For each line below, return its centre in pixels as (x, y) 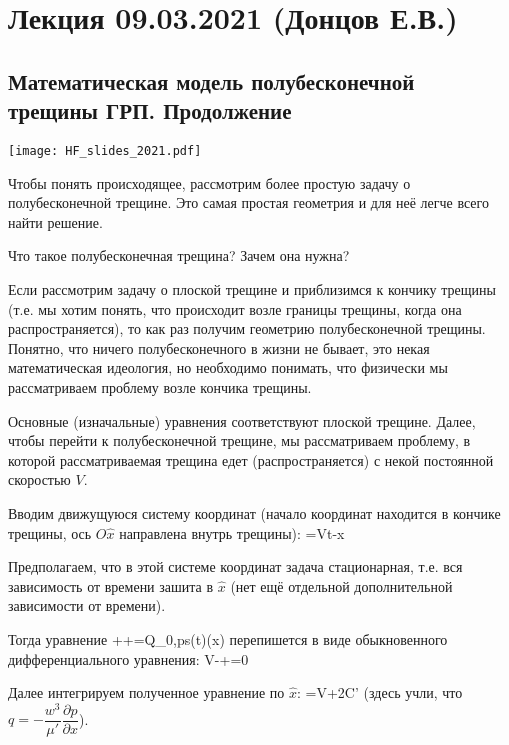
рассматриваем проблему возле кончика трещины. (160, 386)
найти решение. (55, 221)
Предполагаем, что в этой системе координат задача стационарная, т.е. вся (235, 566)
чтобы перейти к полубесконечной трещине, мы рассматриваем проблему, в (239, 440)
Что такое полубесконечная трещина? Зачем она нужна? (179, 255)
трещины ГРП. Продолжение (150, 110)
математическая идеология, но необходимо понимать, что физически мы (228, 367)
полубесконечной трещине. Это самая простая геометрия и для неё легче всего (248, 202)
